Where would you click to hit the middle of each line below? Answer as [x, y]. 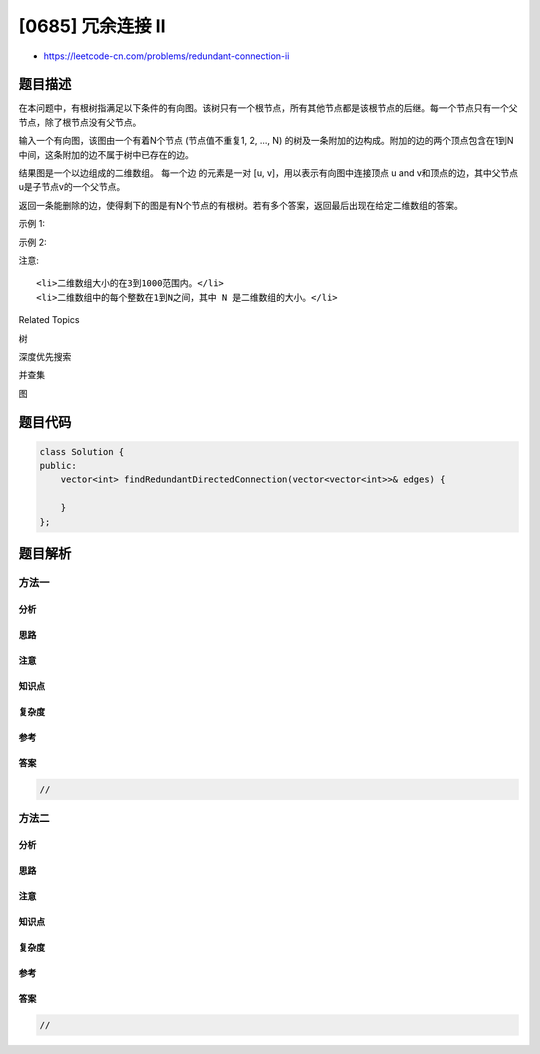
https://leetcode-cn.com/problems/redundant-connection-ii [166, 56]
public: [58, 466]
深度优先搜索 [45, 356]
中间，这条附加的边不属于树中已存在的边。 [106, 154]
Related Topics [49, 320]
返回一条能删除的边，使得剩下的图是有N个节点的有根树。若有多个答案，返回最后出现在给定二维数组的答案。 [241, 205]
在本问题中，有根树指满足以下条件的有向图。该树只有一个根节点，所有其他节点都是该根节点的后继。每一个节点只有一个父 [268, 108]
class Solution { [82, 451]
